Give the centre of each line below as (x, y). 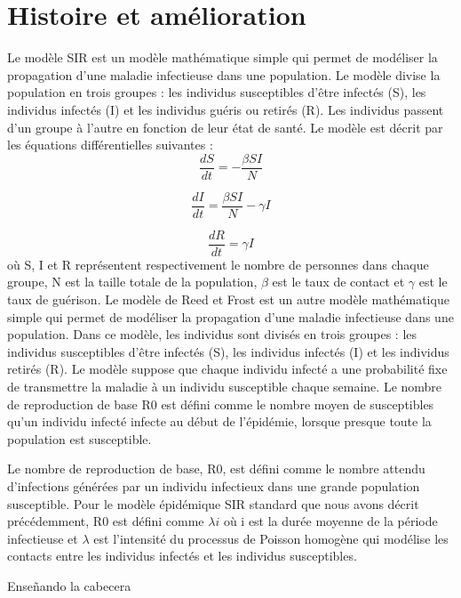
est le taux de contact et (338, 282)
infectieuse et (43, 538)
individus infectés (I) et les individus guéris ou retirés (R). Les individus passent (226, 109)
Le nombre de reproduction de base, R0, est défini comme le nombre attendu (216, 469)
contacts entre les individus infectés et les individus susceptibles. (182, 556)
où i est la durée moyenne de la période (330, 521)
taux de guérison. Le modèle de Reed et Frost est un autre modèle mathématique (228, 299)
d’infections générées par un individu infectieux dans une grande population (214, 486)
